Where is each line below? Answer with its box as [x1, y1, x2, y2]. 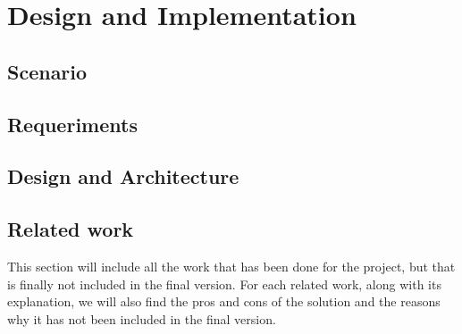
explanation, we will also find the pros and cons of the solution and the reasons [7, 292, 441, 311]
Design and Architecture [7, 163, 239, 190]
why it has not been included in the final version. [7, 309, 276, 328]
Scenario [7, 57, 88, 85]
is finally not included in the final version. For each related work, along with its [7, 274, 441, 293]
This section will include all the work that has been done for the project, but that [7, 256, 456, 275]
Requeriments [7, 110, 138, 138]
